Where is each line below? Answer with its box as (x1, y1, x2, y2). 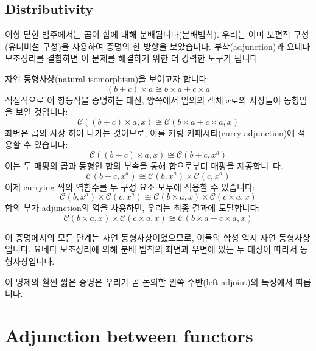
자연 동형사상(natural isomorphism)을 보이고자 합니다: (5, 72, 209, 85)
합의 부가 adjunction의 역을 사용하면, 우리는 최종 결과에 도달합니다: (5, 201, 261, 214)
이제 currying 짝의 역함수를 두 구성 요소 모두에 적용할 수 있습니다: (5, 180, 255, 193)
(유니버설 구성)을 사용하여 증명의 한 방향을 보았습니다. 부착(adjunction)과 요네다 (5, 40, 311, 52)
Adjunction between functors (5, 322, 253, 347)
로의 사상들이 (231, 93, 281, 106)
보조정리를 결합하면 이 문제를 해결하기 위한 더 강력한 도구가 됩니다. (5, 52, 261, 64)
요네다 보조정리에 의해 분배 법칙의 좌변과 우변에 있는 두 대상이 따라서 (33, 243, 298, 255)
